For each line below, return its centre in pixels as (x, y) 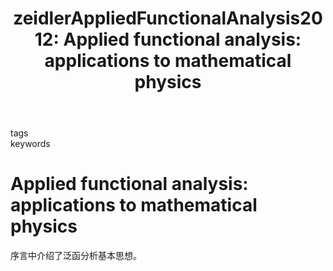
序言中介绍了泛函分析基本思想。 (76, 256)
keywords (30, 144)
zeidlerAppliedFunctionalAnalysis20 (168, 18)
